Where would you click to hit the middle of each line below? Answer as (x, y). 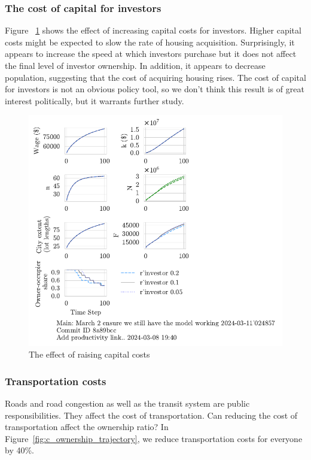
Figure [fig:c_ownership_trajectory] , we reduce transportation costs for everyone (154, 438)
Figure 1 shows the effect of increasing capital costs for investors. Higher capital (153, 30)
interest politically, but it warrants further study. (94, 100)
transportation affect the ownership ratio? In (87, 427)
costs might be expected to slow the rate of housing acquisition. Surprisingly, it (150, 42)
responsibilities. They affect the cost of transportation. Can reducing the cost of (151, 415)
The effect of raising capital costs (89, 354)
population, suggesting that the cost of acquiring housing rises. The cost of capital (155, 77)
